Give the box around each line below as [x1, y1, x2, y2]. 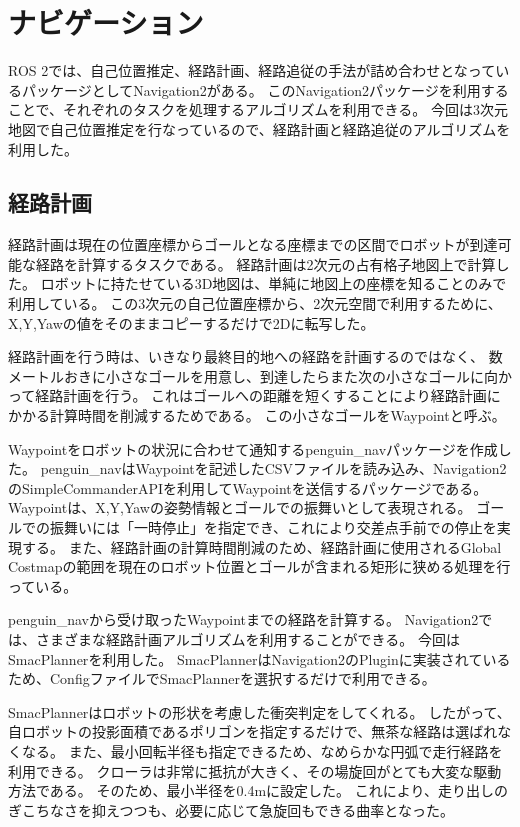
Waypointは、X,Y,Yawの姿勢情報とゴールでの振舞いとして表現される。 [8, 497, 472, 518]
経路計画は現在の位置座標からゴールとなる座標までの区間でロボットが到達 [8, 234, 498, 255]
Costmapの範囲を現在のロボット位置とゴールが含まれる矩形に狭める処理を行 [8, 556, 511, 577]
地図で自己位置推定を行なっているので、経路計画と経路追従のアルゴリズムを [8, 118, 511, 139]
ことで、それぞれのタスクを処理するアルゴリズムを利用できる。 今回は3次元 [8, 99, 508, 120]
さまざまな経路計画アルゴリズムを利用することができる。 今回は [35, 628, 460, 649]
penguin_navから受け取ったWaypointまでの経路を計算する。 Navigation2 [8, 609, 479, 630]
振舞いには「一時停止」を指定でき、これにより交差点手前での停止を [49, 517, 497, 538]
